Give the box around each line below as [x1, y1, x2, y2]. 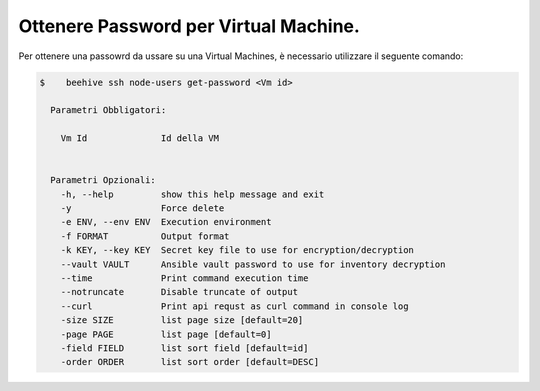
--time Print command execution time [60, 273, 309, 284]
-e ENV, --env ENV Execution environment [60, 216, 272, 228]
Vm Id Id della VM [60, 133, 220, 144]
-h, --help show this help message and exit [60, 188, 325, 200]
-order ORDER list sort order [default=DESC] [60, 356, 320, 368]
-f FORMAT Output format [60, 230, 230, 242]
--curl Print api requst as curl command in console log [60, 300, 409, 312]
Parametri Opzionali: [50, 175, 157, 186]
